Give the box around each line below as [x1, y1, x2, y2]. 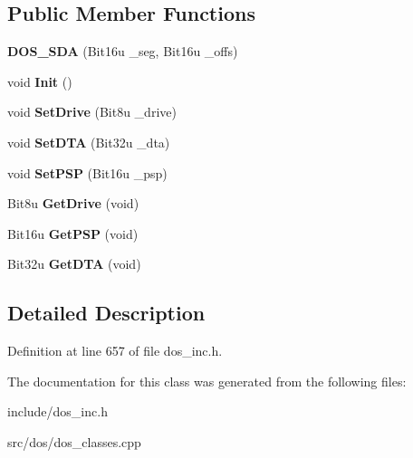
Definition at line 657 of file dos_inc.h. [7, 341, 223, 360]
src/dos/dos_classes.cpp [7, 432, 141, 451]
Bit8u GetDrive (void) [7, 194, 139, 213]
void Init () [7, 72, 72, 91]
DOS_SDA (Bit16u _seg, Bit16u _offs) [7, 42, 238, 61]
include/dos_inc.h [7, 402, 108, 421]
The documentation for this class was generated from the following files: [7, 371, 407, 390]
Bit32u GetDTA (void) [7, 254, 141, 273]
